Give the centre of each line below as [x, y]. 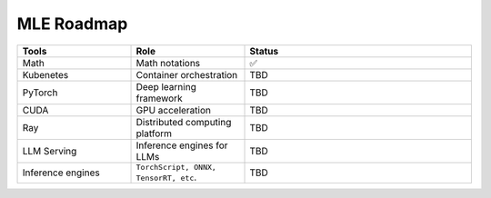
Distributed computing [184, 122]
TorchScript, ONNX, [176, 167]
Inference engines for [182, 145]
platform [154, 134]
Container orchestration [187, 74]
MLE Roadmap [72, 24]
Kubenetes [45, 74]
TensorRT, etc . [166, 177]
